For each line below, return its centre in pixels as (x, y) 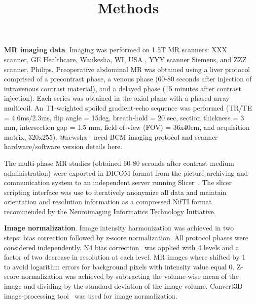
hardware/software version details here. (63, 146)
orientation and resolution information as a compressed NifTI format (108, 202)
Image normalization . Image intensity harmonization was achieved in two (119, 228)
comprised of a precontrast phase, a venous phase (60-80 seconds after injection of (128, 79)
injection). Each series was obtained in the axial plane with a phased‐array (117, 98)
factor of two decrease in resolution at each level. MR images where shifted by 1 (125, 257)
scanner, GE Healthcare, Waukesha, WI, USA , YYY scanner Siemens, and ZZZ (125, 59)
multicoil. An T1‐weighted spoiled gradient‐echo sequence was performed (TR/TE (128, 107)
